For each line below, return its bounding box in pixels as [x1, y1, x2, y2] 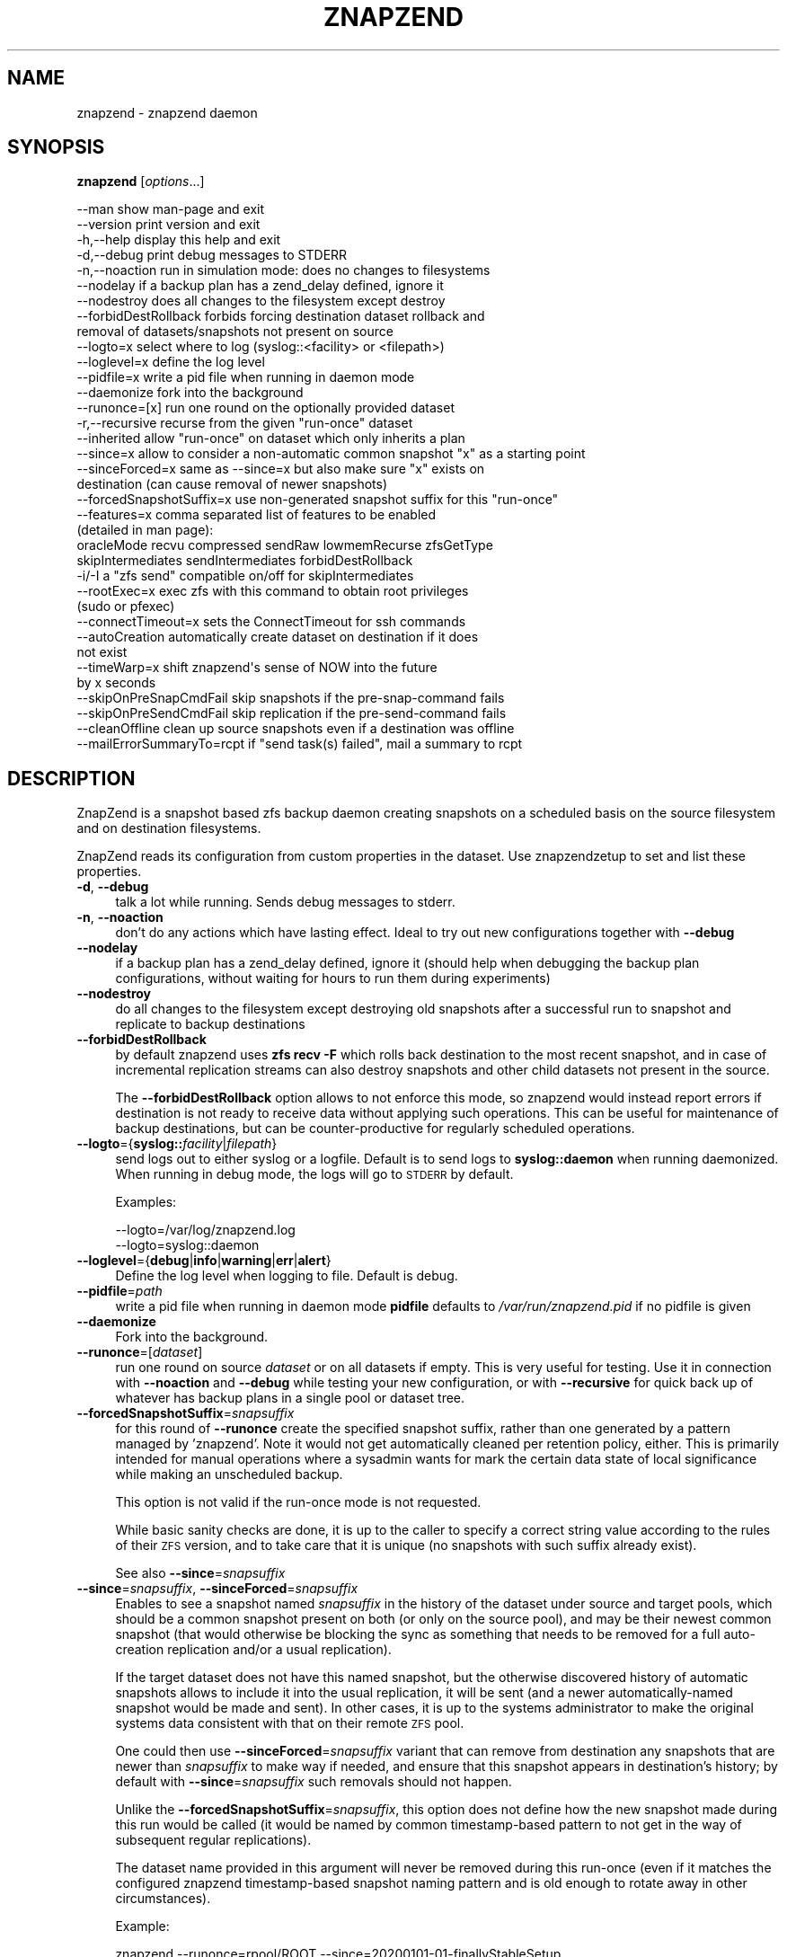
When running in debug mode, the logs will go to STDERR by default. [115, 1166, 514, 1182]
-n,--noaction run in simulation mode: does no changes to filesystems [76, 262, 491, 279]
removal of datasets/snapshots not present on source [76, 323, 393, 340]
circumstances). [115, 1891, 211, 1907]
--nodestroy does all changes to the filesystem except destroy [76, 293, 446, 309]
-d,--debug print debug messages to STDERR [76, 247, 348, 263]
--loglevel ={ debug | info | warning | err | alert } [76, 1253, 332, 1269]
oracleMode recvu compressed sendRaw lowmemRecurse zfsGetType [76, 537, 493, 553]
